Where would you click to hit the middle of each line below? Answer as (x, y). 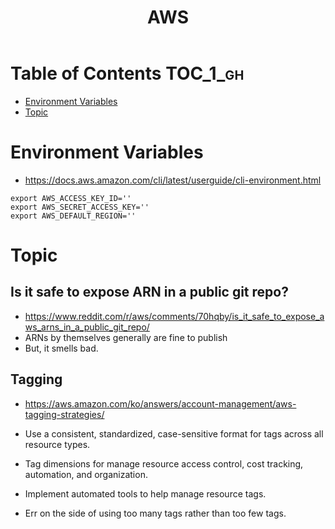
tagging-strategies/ (64, 414)
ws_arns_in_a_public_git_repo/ (87, 327)
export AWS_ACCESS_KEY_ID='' (71, 198)
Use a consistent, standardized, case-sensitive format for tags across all (174, 433)
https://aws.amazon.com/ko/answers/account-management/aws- (160, 403)
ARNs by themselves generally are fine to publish (126, 337)
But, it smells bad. (61, 348)
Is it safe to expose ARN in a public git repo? (149, 292)
